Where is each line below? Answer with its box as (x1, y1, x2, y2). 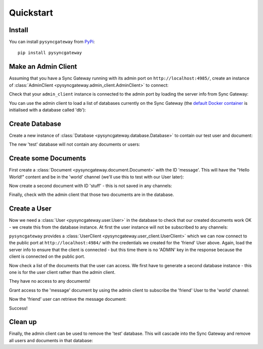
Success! (9, 305, 28, 311)
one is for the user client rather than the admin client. (9, 269, 115, 275)
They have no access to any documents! (9, 278, 91, 284)
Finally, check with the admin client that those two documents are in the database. (9, 192, 174, 197)
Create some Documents (9, 154, 86, 163)
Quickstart (9, 7, 54, 18)
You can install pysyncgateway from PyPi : (9, 39, 95, 45)
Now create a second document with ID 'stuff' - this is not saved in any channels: (9, 183, 172, 189)
